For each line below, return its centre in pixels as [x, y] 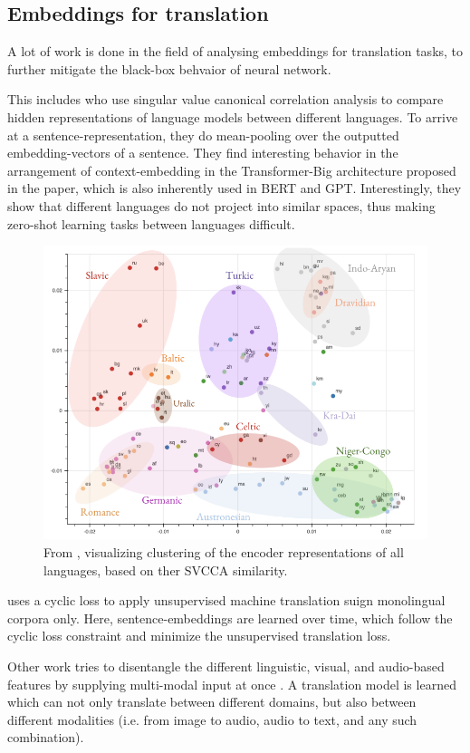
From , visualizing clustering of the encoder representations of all [224, 552]
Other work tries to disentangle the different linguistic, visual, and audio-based [226, 666]
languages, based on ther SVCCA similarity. [166, 570]
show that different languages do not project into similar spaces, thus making [221, 205]
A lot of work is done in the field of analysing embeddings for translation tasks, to [235, 51]
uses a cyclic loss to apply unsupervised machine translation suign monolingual [226, 600]
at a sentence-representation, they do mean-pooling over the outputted [203, 135]
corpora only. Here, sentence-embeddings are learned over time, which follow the [230, 618]
